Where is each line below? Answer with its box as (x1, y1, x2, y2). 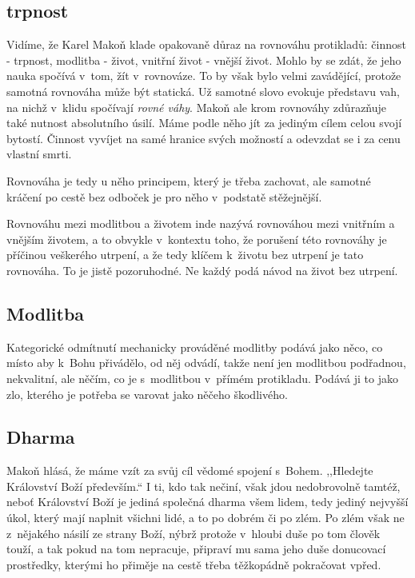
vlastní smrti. (6, 145, 72, 162)
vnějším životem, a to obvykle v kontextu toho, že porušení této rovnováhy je (6, 230, 387, 247)
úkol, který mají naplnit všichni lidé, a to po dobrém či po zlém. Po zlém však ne (6, 509, 405, 526)
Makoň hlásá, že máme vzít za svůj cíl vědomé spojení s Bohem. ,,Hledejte (6, 462, 373, 479)
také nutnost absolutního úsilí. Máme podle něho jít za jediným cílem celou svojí (6, 114, 402, 131)
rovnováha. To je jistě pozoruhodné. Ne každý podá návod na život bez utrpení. (6, 261, 398, 278)
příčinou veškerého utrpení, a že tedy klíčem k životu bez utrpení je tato (6, 246, 364, 263)
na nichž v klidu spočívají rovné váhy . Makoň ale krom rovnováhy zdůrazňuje (6, 98, 387, 115)
